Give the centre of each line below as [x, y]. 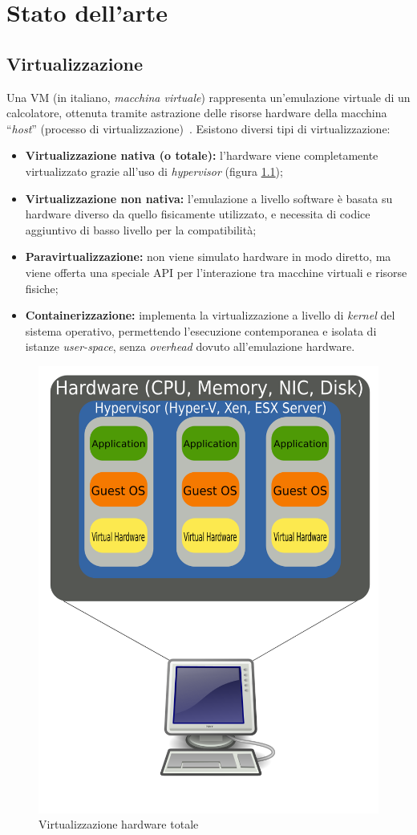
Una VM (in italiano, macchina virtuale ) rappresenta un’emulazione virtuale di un [208, 97]
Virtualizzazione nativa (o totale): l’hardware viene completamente [202, 155]
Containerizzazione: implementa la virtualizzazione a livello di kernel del [210, 315]
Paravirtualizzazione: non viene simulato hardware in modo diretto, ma [208, 257]
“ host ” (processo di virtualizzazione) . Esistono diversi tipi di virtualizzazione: [198, 128]
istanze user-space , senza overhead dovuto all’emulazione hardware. [190, 346]
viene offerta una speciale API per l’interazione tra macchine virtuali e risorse [216, 272]
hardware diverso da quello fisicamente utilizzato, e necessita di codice [198, 214]
